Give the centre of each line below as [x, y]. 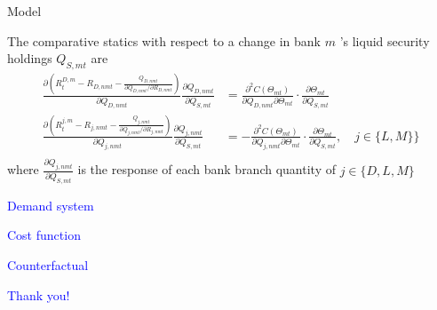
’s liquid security [385, 40]
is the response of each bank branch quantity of [207, 169]
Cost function [44, 235]
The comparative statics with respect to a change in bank [164, 40]
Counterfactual [48, 264]
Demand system [51, 205]
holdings [30, 58]
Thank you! [39, 294]
